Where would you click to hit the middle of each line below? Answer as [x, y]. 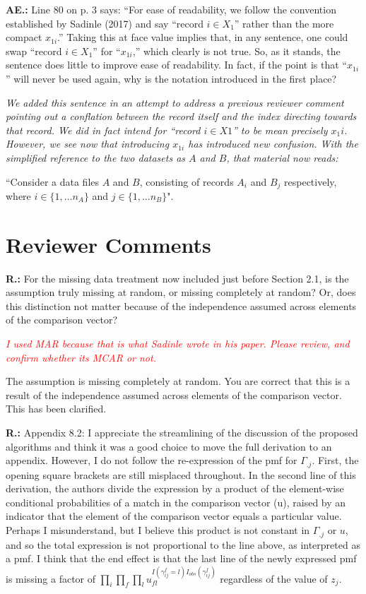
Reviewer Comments [108, 244]
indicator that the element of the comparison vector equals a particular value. [174, 516]
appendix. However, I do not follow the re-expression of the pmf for [152, 460]
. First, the [335, 460]
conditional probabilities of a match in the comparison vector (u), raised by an [176, 502]
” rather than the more [284, 23]
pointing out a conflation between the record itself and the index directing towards [181, 116]
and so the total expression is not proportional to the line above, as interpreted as [183, 544]
